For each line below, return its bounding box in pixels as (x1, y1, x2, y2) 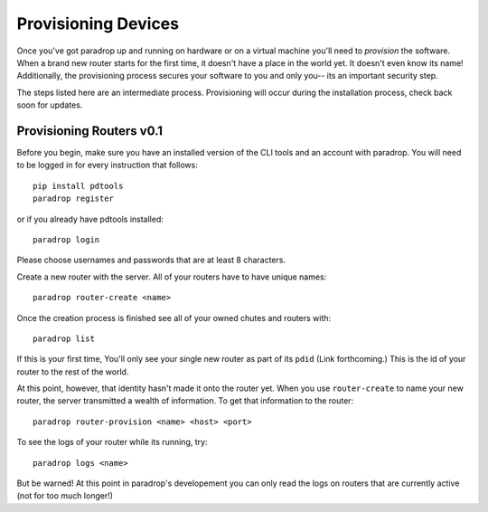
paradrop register (33, 194, 115, 204)
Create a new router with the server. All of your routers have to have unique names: (16, 271, 327, 282)
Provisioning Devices (16, 14, 180, 33)
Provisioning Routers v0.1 (16, 123, 163, 138)
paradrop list (33, 333, 95, 344)
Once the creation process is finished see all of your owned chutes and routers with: (16, 312, 332, 323)
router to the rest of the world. (16, 366, 129, 377)
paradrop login (33, 234, 100, 244)
